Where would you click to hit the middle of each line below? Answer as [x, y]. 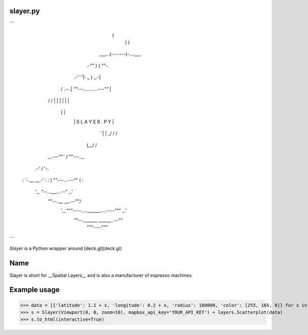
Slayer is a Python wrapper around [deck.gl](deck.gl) [66, 248]
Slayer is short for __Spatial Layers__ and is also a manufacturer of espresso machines [101, 275]
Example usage [35, 290]
